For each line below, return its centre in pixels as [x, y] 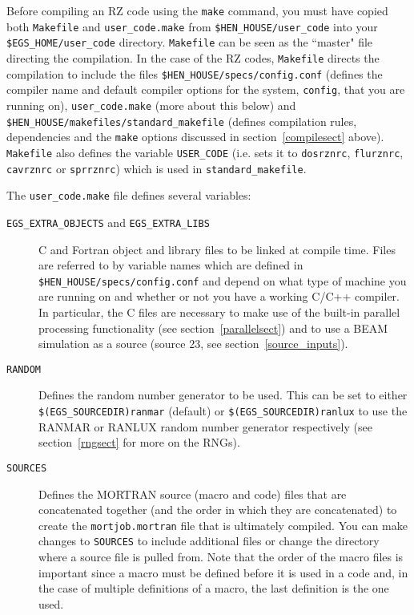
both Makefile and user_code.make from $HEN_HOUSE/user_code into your [192, 26]
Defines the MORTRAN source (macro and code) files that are [193, 494]
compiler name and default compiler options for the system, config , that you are [206, 89]
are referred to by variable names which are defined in [171, 265]
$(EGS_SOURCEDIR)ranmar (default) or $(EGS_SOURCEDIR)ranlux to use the [223, 411]
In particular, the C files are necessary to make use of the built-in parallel [219, 312]
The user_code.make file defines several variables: [129, 195]
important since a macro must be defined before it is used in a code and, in [223, 572]
